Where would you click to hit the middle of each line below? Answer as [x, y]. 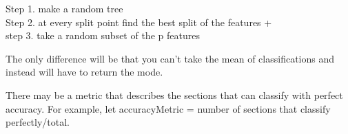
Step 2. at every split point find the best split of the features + [139, 22]
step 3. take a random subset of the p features [103, 35]
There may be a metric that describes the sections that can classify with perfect [174, 94]
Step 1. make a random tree [64, 8]
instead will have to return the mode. [84, 72]
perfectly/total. [38, 122]
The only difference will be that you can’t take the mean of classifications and [170, 58]
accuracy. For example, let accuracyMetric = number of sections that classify [168, 108]
